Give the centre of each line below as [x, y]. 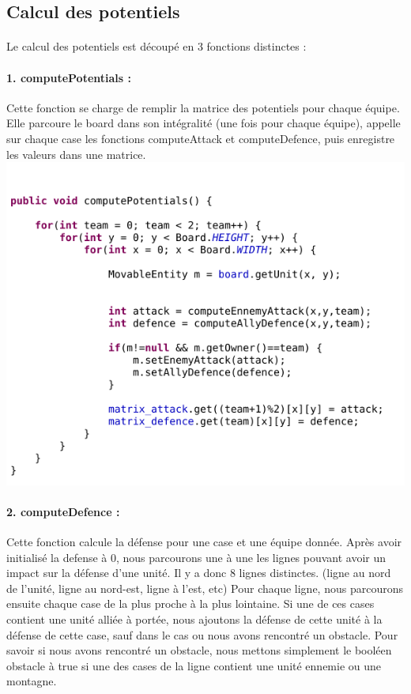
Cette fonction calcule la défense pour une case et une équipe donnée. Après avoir [204, 542]
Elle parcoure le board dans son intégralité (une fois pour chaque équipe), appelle [204, 123]
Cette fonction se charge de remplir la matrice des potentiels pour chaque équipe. [203, 107]
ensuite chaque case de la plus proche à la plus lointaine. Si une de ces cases [190, 603]
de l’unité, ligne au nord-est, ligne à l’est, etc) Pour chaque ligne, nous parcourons [205, 588]
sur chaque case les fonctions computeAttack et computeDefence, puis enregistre [201, 138]
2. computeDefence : [63, 511]
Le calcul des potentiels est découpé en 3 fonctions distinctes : [156, 46]
